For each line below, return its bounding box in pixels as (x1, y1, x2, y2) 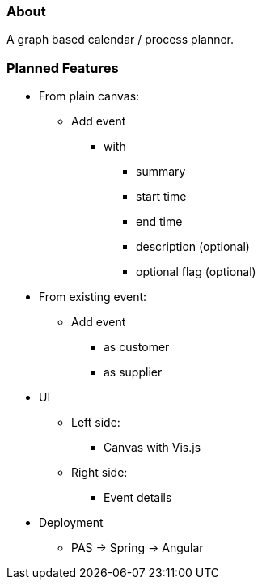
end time (136, 214, 183, 229)
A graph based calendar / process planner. (6, 32, 235, 47)
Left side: (71, 415, 120, 430)
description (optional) (136, 240, 250, 254)
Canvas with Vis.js (104, 440, 201, 455)
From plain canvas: (39, 89, 140, 104)
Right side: (71, 465, 128, 480)
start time (136, 189, 187, 204)
